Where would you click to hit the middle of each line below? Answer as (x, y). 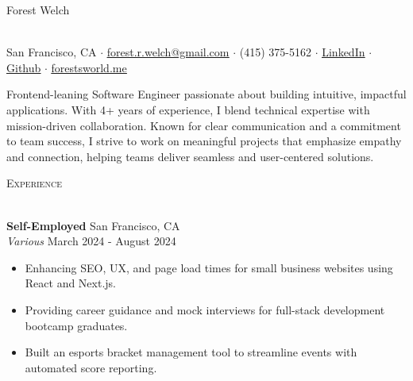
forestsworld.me (89, 67)
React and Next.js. (71, 283)
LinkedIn (344, 52)
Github (24, 67)
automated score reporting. (91, 367)
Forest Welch (38, 10)
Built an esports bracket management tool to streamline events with (191, 352)
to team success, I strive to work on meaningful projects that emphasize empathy (204, 141)
